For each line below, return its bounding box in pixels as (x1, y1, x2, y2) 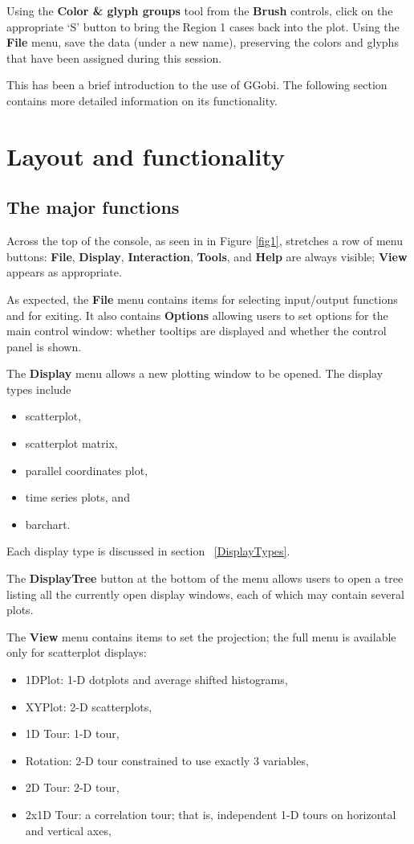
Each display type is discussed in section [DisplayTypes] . (6, 543, 290, 559)
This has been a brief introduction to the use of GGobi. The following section (6, 76, 388, 93)
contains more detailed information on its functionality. (6, 92, 278, 109)
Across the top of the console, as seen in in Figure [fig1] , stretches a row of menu (6, 232, 403, 249)
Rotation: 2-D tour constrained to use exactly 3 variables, (25, 752, 309, 768)
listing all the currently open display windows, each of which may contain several (6, 585, 404, 602)
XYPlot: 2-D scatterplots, (25, 698, 152, 715)
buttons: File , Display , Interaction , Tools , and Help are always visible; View (6, 248, 408, 264)
